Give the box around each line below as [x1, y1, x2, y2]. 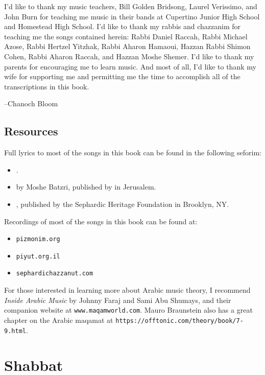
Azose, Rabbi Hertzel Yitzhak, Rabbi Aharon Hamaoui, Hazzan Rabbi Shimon [4, 41, 251, 52]
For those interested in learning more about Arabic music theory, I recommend [4, 285, 251, 295]
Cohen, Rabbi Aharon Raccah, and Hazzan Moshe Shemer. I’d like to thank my [4, 51, 254, 61]
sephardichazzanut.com [16, 270, 93, 277]
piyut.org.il [16, 252, 60, 260]
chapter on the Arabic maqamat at [4, 314, 113, 325]
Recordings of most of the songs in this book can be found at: [4, 216, 198, 226]
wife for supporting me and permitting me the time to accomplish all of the [4, 71, 240, 82]
